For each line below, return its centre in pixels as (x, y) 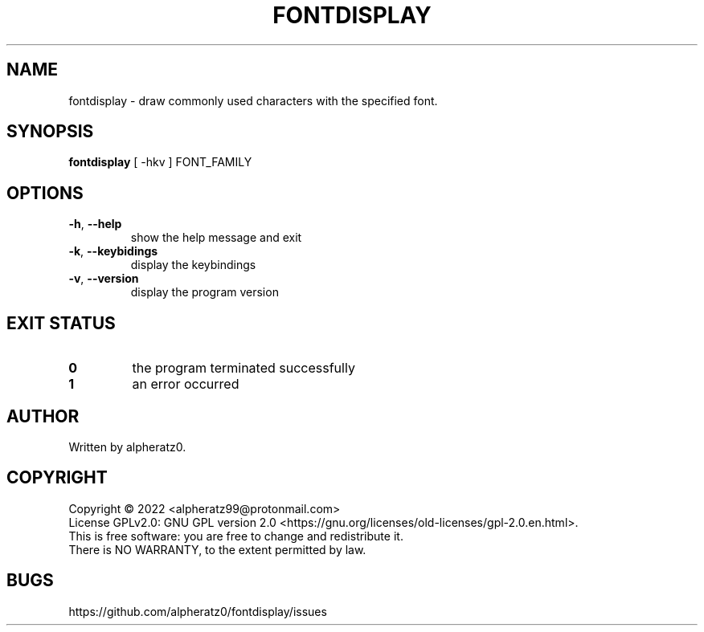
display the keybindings (193, 265)
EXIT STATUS (61, 323)
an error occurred (186, 384)
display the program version (205, 292)
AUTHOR (43, 416)
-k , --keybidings (113, 251)
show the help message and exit (216, 238)
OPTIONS (45, 193)
